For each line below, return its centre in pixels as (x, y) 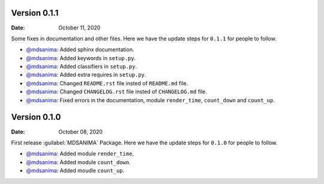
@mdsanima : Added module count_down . (79, 162)
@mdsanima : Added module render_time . (80, 154)
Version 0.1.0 (36, 117)
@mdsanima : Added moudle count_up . (75, 171)
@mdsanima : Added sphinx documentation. (80, 50)
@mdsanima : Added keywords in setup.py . (81, 58)
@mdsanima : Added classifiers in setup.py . (82, 67)
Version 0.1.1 (35, 13)
